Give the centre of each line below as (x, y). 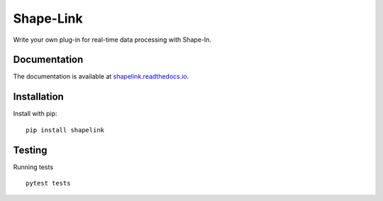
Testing (30, 150)
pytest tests (48, 183)
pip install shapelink (65, 130)
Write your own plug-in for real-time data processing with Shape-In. (112, 40)
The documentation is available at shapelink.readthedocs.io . (101, 76)
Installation (38, 97)
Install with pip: (35, 114)
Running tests (33, 167)
